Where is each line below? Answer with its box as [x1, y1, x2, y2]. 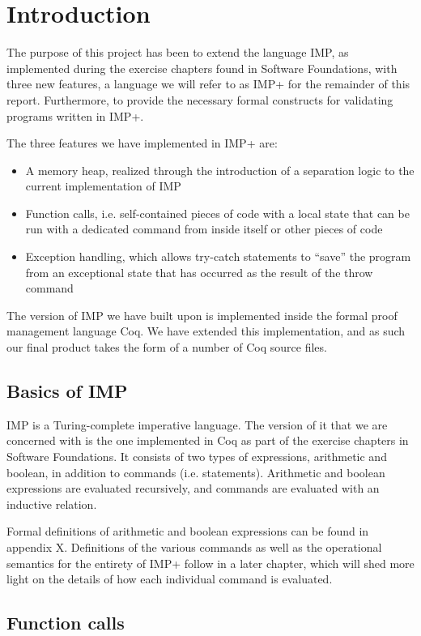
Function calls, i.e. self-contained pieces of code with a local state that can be [25, 204, 410, 221]
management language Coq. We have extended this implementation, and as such [6, 322, 406, 339]
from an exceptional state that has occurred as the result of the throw [25, 263, 373, 280]
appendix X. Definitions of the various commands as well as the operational [6, 538, 382, 555]
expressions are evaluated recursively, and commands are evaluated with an [6, 480, 380, 497]
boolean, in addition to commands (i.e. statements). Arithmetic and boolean [6, 463, 385, 480]
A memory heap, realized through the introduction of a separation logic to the [25, 161, 415, 178]
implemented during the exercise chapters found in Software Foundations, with [6, 59, 398, 76]
